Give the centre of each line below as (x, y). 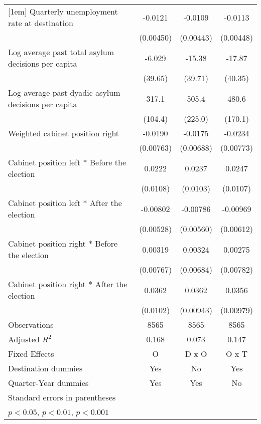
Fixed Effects (31, 354)
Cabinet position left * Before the (67, 162)
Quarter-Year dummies (48, 383)
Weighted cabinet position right (64, 133)
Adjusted (24, 339)
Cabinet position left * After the (65, 203)
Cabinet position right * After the (68, 284)
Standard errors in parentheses (62, 397)
